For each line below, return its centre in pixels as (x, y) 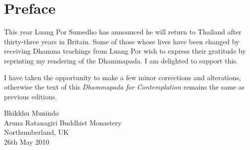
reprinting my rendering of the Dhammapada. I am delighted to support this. (121, 60)
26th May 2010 (27, 142)
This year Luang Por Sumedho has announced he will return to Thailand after (123, 32)
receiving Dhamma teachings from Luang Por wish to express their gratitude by (125, 51)
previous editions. (31, 96)
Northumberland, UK (37, 132)
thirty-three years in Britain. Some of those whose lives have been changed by (122, 41)
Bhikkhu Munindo (32, 113)
